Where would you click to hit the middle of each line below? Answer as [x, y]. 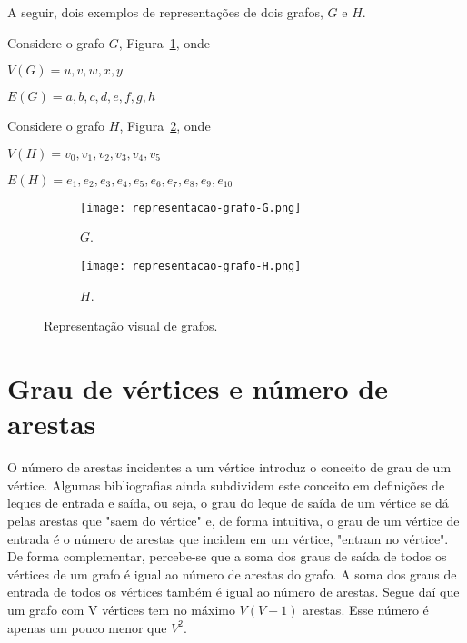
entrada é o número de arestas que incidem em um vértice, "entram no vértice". [228, 538]
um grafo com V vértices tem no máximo [121, 609]
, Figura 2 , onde [165, 126]
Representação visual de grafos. [131, 326]
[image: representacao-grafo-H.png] [191, 267]
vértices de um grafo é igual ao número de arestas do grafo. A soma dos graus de [232, 574]
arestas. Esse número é [366, 609]
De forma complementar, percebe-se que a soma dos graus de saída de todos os [227, 556]
